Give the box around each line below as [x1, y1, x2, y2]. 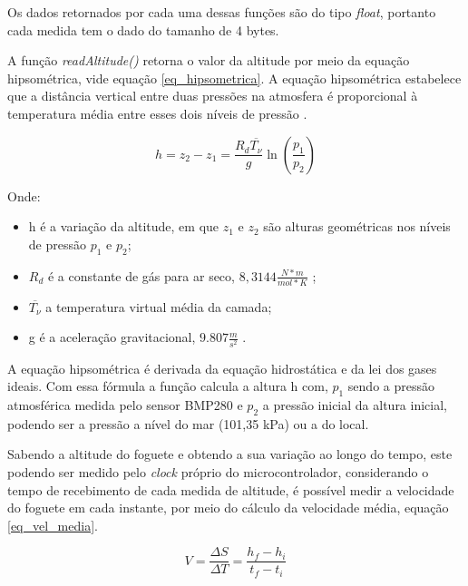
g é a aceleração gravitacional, [28, 327, 196, 347]
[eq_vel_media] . [7, 515, 98, 534]
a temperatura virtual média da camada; [45, 297, 272, 316]
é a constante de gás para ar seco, [47, 266, 235, 285]
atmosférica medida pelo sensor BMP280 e [7, 395, 243, 414]
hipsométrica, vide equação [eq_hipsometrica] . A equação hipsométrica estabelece [7, 68, 462, 87]
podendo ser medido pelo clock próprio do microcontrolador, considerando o [7, 462, 429, 481]
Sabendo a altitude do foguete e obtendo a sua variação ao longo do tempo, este [7, 444, 453, 464]
